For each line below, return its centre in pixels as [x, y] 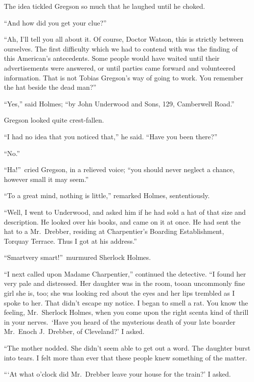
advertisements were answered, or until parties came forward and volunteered [120, 67]
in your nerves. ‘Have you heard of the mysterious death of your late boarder [120, 321]
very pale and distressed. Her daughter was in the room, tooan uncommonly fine [125, 283]
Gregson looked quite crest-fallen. [54, 120]
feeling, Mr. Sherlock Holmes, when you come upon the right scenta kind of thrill [126, 312]
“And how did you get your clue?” [55, 22]
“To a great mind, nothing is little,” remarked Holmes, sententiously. [107, 195]
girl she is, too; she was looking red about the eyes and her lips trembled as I [119, 293]
